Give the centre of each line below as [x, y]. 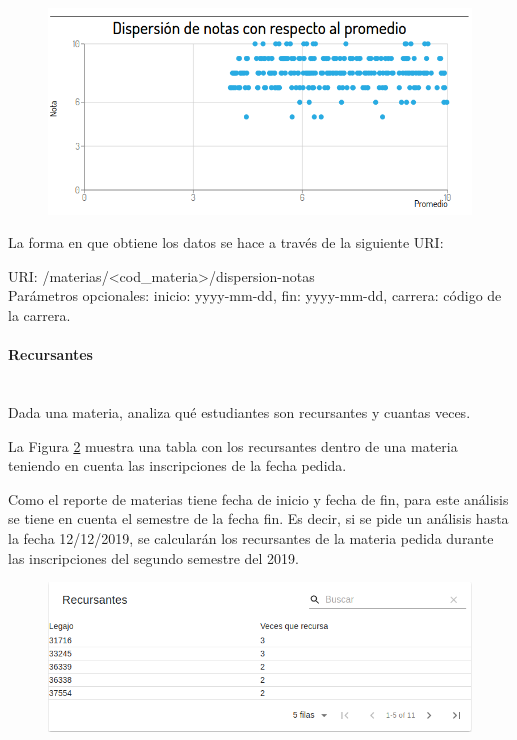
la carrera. [39, 314]
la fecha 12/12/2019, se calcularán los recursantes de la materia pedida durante [251, 537]
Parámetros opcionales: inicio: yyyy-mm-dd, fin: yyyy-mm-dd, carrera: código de [255, 295]
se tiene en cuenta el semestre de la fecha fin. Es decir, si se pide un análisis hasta [258, 518]
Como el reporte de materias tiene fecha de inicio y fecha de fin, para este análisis [258, 498]
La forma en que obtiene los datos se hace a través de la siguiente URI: [226, 242]
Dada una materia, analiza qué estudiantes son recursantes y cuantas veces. [239, 411]
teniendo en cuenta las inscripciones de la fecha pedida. [177, 465]
